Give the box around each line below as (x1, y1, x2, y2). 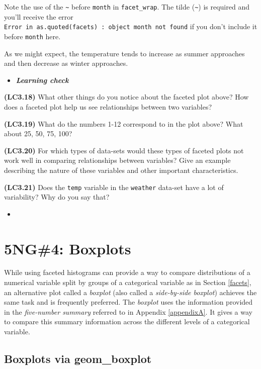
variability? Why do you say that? (4, 192, 110, 202)
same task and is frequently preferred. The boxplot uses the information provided (4, 297, 253, 307)
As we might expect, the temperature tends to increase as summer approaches (4, 48, 245, 58)
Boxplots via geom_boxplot (4, 351, 152, 366)
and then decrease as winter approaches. (4, 58, 128, 68)
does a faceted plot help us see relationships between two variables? (4, 101, 212, 112)
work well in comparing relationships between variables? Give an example (4, 155, 231, 165)
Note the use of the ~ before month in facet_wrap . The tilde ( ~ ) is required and (4, 2, 249, 12)
